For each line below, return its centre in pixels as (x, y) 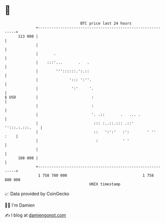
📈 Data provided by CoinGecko (37, 194)
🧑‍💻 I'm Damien (20, 205)
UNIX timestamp (105, 184)
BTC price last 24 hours (106, 23)
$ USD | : (49, 97)
